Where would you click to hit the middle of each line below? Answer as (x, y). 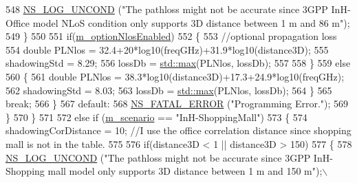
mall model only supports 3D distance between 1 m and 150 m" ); (185, 171)
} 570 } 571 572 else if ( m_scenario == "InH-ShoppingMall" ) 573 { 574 (156, 117)
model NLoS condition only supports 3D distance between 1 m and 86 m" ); (191, 22)
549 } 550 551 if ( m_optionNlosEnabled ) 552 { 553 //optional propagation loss (171, 36)
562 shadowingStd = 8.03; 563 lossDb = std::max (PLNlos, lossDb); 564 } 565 (169, 90)
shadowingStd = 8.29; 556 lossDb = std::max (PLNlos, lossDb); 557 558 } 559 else (178, 63)
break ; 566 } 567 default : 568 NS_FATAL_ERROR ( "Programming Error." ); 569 (177, 104)
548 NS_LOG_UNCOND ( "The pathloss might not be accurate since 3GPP (167, 9)
